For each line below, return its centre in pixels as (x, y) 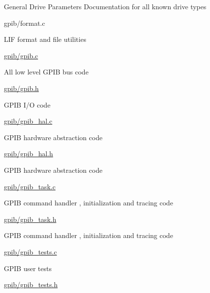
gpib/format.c (25, 23)
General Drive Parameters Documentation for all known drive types (105, 6)
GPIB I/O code (27, 104)
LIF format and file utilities (45, 39)
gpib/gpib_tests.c (30, 251)
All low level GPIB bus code (46, 72)
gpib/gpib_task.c (30, 186)
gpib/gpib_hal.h (29, 154)
